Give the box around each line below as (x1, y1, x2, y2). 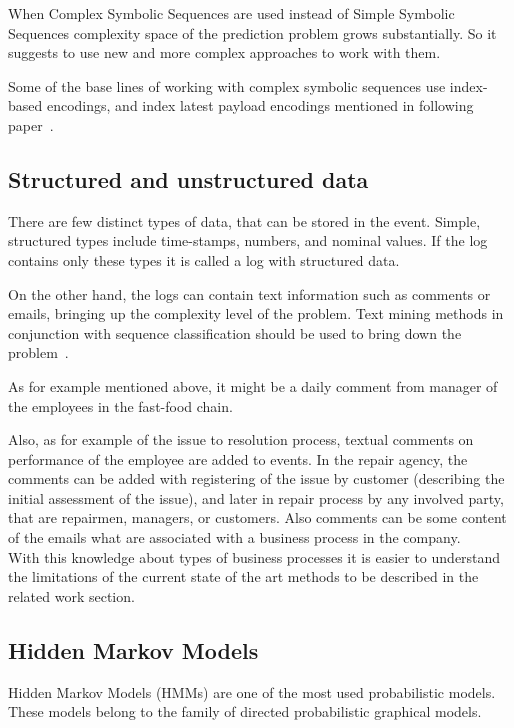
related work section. (8, 585, 135, 606)
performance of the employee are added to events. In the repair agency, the (8, 448, 468, 469)
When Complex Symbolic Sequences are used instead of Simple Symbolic (8, 3, 455, 23)
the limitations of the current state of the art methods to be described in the (8, 566, 479, 587)
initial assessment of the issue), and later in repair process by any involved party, (8, 487, 504, 508)
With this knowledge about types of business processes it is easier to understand (8, 546, 501, 567)
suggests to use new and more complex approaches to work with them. (8, 42, 441, 63)
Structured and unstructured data (8, 163, 369, 194)
